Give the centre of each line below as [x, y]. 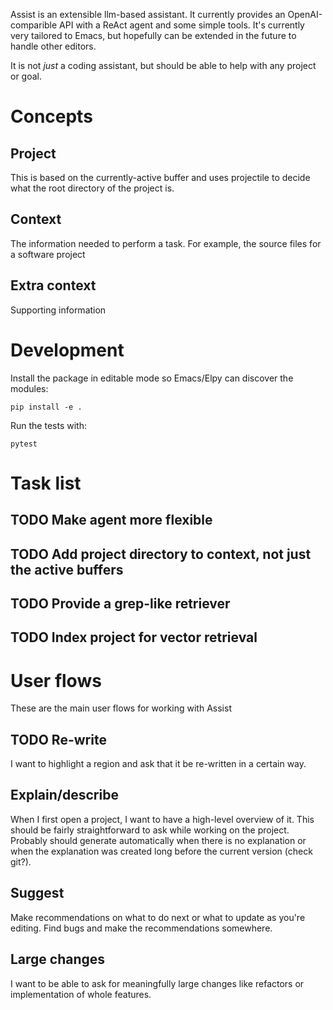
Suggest [37, 893]
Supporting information [58, 310]
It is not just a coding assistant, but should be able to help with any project [163, 65]
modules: [29, 388]
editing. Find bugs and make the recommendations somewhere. [141, 928]
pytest [24, 444]
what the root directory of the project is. [92, 188]
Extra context [53, 285]
